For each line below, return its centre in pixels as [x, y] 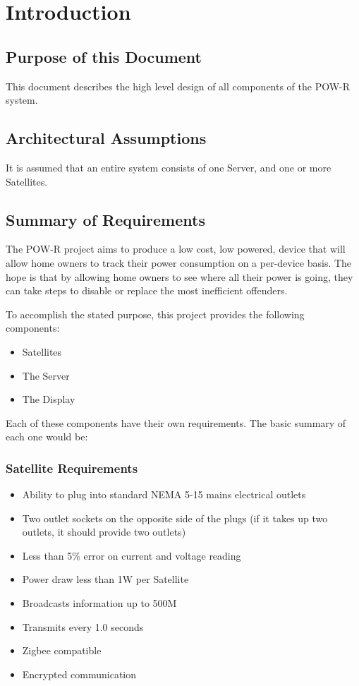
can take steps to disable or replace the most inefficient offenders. [147, 290]
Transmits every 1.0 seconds [83, 626]
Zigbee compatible [62, 650]
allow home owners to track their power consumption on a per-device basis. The [179, 262]
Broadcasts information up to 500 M [99, 603]
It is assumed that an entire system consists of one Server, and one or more [169, 167]
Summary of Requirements [105, 219]
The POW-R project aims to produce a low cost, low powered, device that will [176, 249]
